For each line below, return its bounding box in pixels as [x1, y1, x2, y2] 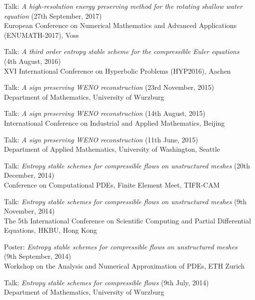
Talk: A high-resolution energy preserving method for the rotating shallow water [4, 1, 243, 11]
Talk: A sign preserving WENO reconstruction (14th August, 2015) [4, 108, 205, 118]
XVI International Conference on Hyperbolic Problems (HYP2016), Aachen [4, 65, 231, 76]
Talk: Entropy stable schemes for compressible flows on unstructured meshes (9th [4, 196, 247, 206]
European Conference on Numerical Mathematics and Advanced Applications [4, 20, 237, 30]
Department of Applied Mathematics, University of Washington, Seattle [4, 144, 220, 154]
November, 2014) [4, 206, 55, 216]
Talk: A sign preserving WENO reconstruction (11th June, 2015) [4, 134, 198, 144]
